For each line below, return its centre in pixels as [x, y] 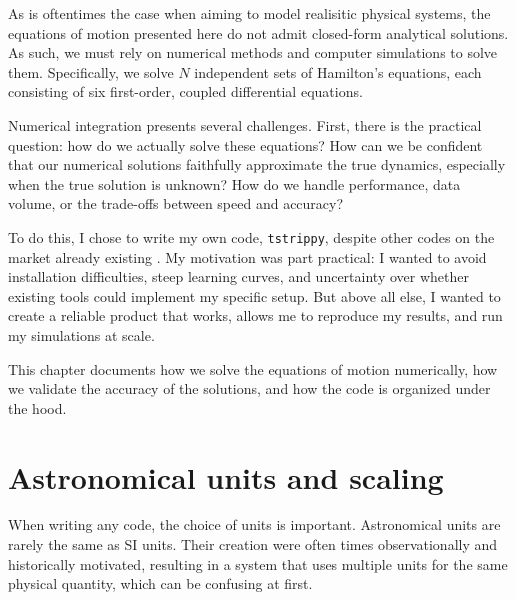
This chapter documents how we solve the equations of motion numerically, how [253, 368]
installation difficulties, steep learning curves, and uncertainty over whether [238, 276]
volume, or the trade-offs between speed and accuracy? [176, 203]
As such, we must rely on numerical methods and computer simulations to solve [253, 52]
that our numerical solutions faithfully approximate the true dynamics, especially [257, 164]
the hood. [37, 407]
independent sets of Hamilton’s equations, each [338, 71]
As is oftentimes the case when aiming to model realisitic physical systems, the [249, 13]
